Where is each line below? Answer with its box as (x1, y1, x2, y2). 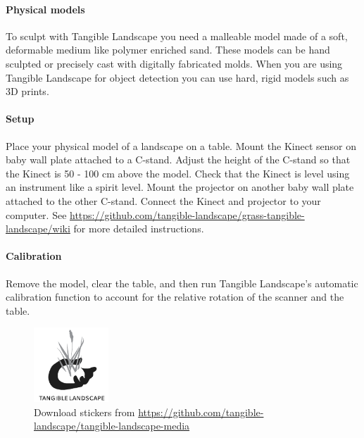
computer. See (6, 207, 67, 222)
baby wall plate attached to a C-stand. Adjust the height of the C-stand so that (6, 152, 351, 167)
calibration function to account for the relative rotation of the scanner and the (6, 289, 344, 304)
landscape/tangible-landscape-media (34, 418, 190, 433)
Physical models (6, 1, 85, 16)
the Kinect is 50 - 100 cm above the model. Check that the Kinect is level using (6, 165, 350, 180)
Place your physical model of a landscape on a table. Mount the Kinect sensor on (6, 138, 356, 153)
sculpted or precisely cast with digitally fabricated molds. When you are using (6, 56, 343, 70)
